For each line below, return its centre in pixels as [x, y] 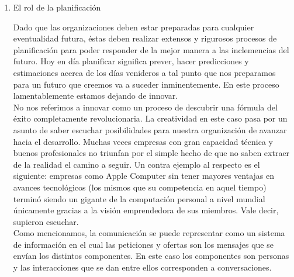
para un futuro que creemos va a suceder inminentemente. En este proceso [146, 84]
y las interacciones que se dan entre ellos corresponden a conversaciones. [142, 267]
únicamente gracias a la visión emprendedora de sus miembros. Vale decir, [146, 210]
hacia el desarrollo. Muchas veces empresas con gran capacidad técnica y [143, 141]
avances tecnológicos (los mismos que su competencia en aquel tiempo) [140, 187]
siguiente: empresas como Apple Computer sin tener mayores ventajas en [144, 176]
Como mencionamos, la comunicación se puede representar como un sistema [149, 233]
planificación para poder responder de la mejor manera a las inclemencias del [151, 49]
